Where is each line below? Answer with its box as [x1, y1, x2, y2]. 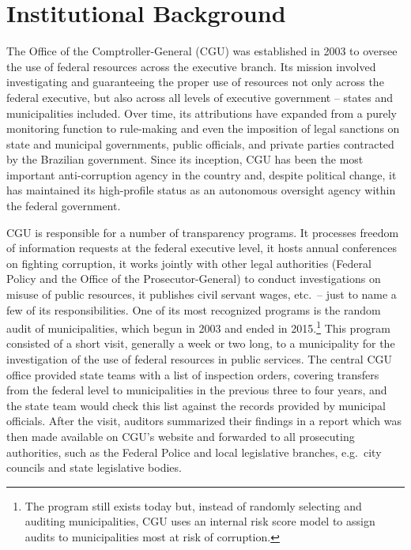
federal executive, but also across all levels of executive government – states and [6, 89, 393, 105]
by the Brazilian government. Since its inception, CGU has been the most [6, 151, 364, 168]
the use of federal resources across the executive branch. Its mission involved [6, 58, 376, 74]
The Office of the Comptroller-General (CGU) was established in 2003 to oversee [6, 43, 398, 59]
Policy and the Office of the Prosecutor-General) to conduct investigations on [6, 270, 381, 287]
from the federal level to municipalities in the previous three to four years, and [6, 382, 387, 398]
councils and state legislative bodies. [6, 459, 182, 476]
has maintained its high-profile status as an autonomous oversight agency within [6, 182, 396, 198]
